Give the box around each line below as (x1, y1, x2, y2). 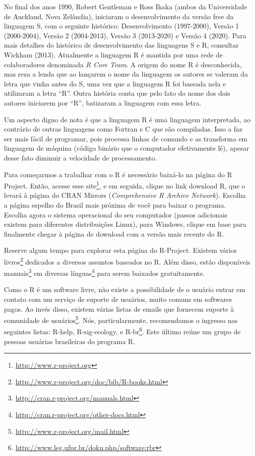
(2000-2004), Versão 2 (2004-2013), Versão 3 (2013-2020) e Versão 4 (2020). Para (4, 30, 247, 40)
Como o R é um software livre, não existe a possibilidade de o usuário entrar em (4, 284, 245, 295)
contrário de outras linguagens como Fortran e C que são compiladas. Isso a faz (4, 124, 243, 134)
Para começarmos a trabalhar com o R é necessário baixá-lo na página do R (4, 169, 232, 179)
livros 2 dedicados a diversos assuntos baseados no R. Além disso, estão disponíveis (4, 255, 251, 267)
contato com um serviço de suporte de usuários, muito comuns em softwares (4, 294, 232, 304)
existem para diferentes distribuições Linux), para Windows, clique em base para (4, 219, 247, 229)
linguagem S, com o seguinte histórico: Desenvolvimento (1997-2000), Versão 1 (4, 21, 239, 31)
